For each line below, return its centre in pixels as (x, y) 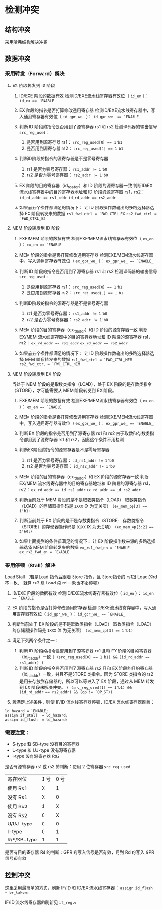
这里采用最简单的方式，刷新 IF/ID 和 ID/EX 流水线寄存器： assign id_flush (79, 888)
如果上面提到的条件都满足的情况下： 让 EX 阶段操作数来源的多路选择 (87, 541)
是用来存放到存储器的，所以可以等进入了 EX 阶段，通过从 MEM (82, 681)
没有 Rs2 (17, 816)
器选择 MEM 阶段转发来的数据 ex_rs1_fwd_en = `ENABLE (74, 548)
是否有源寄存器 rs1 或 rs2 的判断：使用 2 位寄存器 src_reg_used (68, 767)
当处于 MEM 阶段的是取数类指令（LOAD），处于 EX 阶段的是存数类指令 (82, 384)
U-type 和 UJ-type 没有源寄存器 (44, 750)
